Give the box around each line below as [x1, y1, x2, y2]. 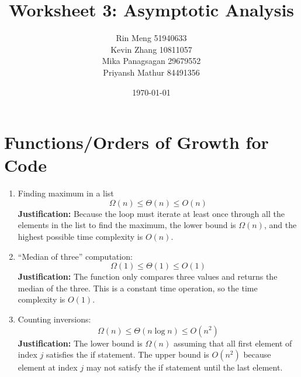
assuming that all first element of [173, 337, 292, 349]
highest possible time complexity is [18, 230, 143, 242]
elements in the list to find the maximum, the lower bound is [18, 219, 236, 231]
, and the [264, 219, 297, 231]
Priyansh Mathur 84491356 [103, 66, 200, 78]
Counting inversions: [18, 313, 91, 325]
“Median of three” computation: [18, 250, 133, 262]
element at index [18, 361, 78, 373]
